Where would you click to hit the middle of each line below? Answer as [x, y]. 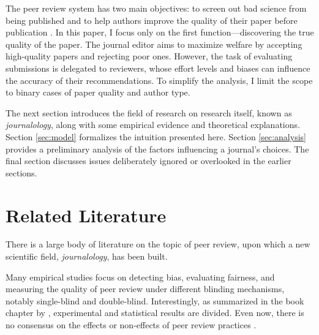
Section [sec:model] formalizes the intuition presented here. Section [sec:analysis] [156, 136]
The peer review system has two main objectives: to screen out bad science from [156, 8]
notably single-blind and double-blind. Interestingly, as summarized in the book [155, 300]
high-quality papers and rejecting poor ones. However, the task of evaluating [149, 56]
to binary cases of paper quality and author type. [98, 92]
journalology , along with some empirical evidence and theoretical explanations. [153, 125]
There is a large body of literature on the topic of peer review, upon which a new [158, 244]
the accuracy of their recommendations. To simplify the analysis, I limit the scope [159, 80]
